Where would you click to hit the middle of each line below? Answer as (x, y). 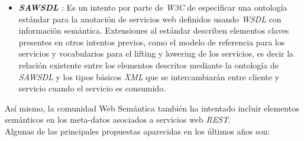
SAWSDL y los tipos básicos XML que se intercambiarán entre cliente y (149, 76)
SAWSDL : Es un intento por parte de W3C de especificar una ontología (153, 7)
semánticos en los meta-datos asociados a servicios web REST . (118, 119)
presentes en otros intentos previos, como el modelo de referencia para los (152, 42)
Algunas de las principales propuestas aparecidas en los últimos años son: (138, 131)
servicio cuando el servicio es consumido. (92, 88)
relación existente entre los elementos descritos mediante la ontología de (148, 65)
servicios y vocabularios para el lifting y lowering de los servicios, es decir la (156, 53)
